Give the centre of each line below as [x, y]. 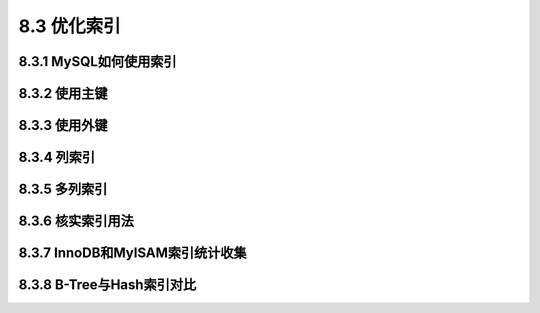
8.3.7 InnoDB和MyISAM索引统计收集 [132, 253]
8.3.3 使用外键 [63, 125]
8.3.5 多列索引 [63, 189]
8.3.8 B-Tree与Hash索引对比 [107, 285]
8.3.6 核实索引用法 [76, 221]
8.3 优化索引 [70, 26]
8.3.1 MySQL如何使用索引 [97, 61]
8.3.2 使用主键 [63, 93]
